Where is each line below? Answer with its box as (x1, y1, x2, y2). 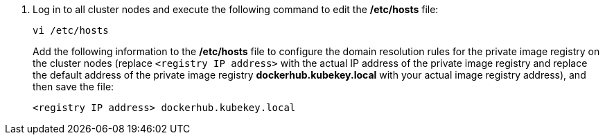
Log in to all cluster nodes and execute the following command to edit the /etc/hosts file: (33, 3, 439, 15)
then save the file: (33, 81, 114, 92)
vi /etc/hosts (33, 25, 109, 36)
